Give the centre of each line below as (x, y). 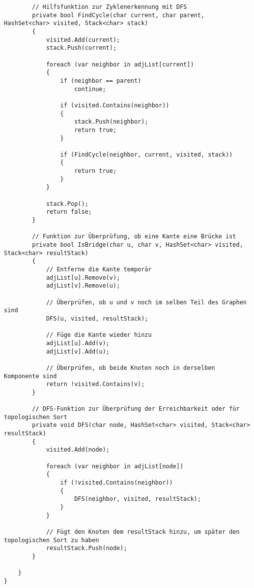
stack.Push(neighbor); (111, 122)
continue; (90, 89)
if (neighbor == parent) (101, 81)
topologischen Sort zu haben (52, 540)
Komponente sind (30, 376)
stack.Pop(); (67, 204)
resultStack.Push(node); (86, 548)
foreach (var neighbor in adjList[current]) (120, 64)
